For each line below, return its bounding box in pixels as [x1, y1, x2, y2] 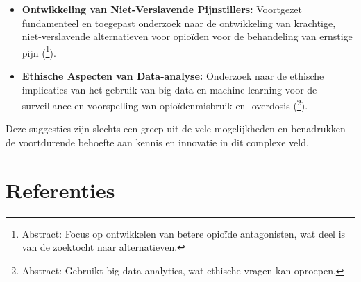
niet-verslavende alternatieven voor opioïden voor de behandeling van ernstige [22, 29, 353, 44]
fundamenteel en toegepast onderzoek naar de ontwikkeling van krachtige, [22, 15, 336, 30]
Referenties [6, 175, 115, 204]
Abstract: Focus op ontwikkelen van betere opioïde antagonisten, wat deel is [22, 226, 346, 240]
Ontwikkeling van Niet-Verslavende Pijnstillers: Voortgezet [22, 2, 303, 16]
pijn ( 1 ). [22, 43, 56, 60]
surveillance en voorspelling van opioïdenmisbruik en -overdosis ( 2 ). [22, 96, 308, 112]
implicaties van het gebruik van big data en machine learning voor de [22, 82, 317, 96]
